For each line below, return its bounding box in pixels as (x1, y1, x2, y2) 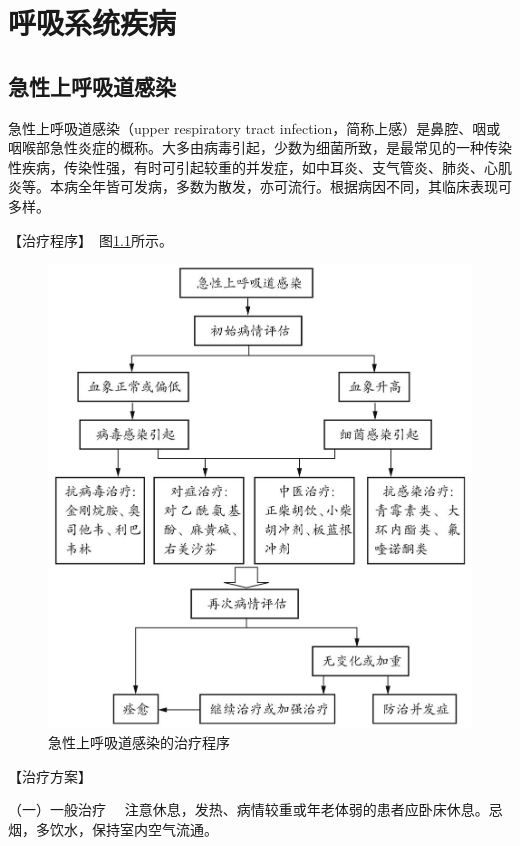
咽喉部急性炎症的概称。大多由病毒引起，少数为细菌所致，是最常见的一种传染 (8, 137, 512, 158)
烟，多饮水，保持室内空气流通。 (8, 818, 218, 839)
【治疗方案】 (8, 765, 92, 786)
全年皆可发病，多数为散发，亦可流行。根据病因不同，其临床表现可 (77, 176, 512, 197)
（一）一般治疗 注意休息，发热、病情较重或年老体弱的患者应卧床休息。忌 (8, 799, 503, 820)
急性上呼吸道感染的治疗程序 (48, 732, 230, 753)
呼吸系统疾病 (8, 2, 177, 43)
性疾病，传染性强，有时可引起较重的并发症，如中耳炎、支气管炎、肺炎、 (8, 156, 484, 177)
